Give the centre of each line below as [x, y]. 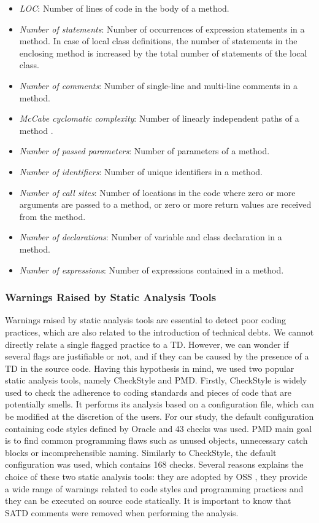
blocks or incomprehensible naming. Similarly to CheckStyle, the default [141, 452]
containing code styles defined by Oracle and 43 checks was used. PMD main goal [159, 428]
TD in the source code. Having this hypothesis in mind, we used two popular [150, 368]
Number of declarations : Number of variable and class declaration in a [151, 237]
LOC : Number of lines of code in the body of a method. [124, 8]
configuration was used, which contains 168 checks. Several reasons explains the [154, 464]
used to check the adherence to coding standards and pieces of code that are [148, 392]
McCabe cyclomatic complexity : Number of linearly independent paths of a [159, 118]
